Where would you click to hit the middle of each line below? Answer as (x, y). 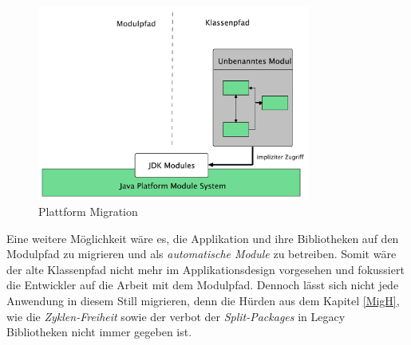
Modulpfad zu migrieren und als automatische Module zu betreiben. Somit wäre (202, 254)
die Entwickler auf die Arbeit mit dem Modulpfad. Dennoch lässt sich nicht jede (203, 285)
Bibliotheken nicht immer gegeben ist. (99, 332)
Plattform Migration (88, 212)
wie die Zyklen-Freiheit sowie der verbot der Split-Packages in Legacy (176, 316)
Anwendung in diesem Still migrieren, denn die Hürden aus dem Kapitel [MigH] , (203, 301)
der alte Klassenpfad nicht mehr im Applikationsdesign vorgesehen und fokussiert (205, 269)
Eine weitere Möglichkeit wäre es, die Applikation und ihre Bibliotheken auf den (203, 238)
